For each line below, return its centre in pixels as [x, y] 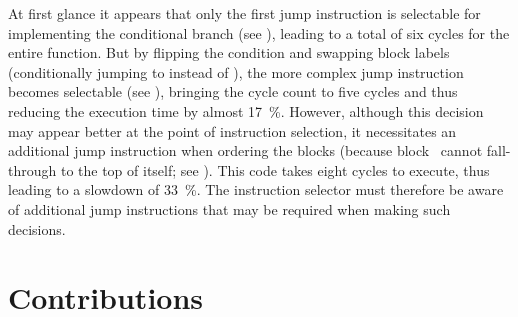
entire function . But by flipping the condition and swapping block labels [229, 52]
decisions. [37, 228]
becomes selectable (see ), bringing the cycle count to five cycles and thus [233, 91]
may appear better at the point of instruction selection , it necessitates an [232, 130]
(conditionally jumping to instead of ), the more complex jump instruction [236, 71]
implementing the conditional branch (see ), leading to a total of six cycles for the [259, 32]
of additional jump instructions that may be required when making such [229, 208]
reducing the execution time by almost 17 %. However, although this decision [246, 110]
